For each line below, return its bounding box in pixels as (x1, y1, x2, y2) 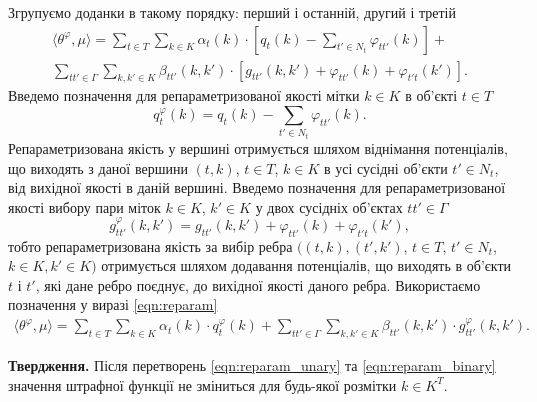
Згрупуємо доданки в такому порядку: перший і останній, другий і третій (8, 2, 456, 22)
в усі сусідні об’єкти (324, 157, 448, 178)
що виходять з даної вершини (8, 157, 188, 178)
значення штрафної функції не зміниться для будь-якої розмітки (8, 374, 397, 395)
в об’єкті (405, 85, 458, 106)
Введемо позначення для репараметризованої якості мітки (8, 85, 360, 106)
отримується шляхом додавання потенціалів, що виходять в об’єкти (101, 255, 512, 276)
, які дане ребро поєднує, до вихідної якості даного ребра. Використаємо (35, 274, 481, 295)
